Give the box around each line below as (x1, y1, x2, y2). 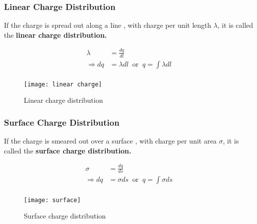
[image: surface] (24, 196, 81, 204)
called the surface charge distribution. (4, 145, 131, 155)
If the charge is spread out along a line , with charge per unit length (4, 20, 211, 30)
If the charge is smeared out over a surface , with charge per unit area (4, 136, 217, 146)
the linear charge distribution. (4, 29, 107, 40)
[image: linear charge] (24, 80, 102, 88)
